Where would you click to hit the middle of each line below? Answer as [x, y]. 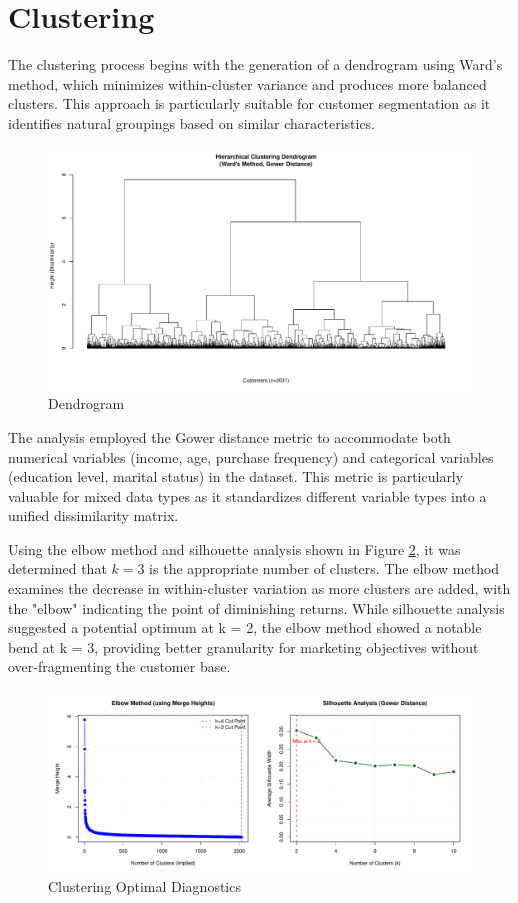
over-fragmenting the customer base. [119, 666]
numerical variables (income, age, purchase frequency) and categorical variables [251, 456]
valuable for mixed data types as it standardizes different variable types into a [247, 495]
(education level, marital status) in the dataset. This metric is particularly [236, 476]
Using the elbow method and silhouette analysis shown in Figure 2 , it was [234, 548]
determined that [57, 568]
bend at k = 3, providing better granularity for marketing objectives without [243, 646]
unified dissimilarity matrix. [93, 515]
